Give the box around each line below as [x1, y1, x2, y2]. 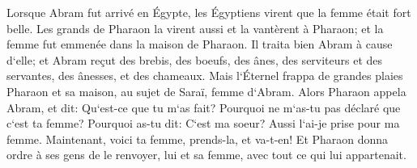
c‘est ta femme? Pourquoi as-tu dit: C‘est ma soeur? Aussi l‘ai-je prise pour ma [6, 115, 400, 132]
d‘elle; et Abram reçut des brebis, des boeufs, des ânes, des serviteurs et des [6, 51, 383, 68]
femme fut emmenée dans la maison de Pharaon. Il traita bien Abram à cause [6, 36, 393, 52]
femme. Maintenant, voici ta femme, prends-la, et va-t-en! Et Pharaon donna [6, 130, 389, 147]
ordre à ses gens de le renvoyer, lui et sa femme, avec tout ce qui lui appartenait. [6, 146, 406, 163]
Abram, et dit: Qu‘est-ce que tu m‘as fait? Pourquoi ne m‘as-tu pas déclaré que [6, 99, 401, 115]
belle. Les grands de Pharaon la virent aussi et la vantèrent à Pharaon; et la [6, 19, 384, 36]
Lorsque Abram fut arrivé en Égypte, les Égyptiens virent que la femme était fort [6, 4, 411, 20]
